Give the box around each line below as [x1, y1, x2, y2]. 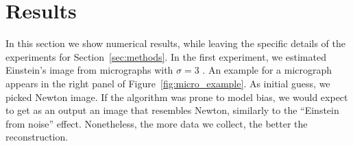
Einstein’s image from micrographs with [5, 63, 173, 77]
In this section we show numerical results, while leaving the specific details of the [5, 36, 346, 50]
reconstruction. [5, 130, 69, 144]
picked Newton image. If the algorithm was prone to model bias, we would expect [5, 89, 348, 104]
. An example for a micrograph [202, 63, 332, 77]
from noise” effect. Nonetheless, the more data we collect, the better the [5, 116, 308, 130]
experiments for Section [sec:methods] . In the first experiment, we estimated [5, 49, 326, 63]
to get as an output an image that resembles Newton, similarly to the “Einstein [5, 103, 339, 117]
